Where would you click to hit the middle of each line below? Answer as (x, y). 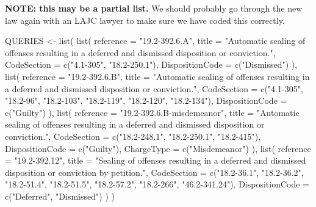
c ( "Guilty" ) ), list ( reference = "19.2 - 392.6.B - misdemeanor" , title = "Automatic (152, 112)
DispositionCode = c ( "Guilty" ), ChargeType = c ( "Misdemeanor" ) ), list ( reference (158, 148)
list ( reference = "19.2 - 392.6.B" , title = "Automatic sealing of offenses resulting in (157, 76)
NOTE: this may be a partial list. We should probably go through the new (154, 8)
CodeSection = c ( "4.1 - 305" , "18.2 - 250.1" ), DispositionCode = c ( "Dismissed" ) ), (151, 64)
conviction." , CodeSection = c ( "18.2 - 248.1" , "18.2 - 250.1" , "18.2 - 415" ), (133, 136)
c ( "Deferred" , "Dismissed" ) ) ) (60, 196)
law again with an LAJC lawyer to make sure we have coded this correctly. (145, 20)
